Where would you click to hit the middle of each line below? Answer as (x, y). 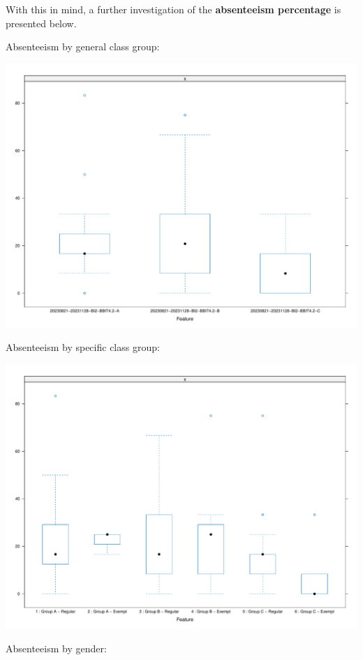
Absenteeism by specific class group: (83, 347)
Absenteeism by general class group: (83, 46)
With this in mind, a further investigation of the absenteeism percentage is (173, 9)
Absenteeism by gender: (56, 648)
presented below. (41, 23)
